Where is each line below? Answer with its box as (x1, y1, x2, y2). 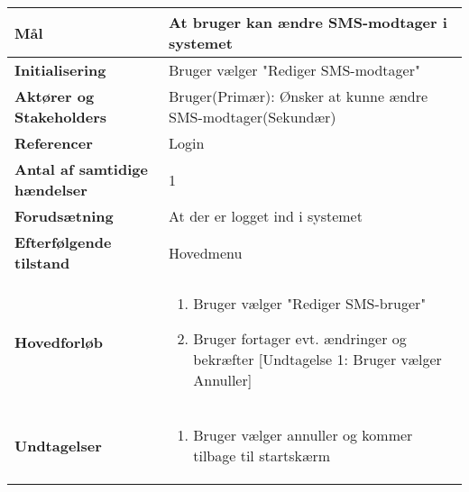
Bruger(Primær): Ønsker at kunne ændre (169, 86, 428, 106)
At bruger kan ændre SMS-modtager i (169, 12, 447, 32)
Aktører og (14, 86, 95, 106)
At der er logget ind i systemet (169, 205, 363, 226)
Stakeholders (14, 106, 106, 127)
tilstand (14, 252, 70, 273)
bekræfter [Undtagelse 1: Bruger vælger (193, 349, 442, 369)
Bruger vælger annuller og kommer (193, 424, 413, 445)
